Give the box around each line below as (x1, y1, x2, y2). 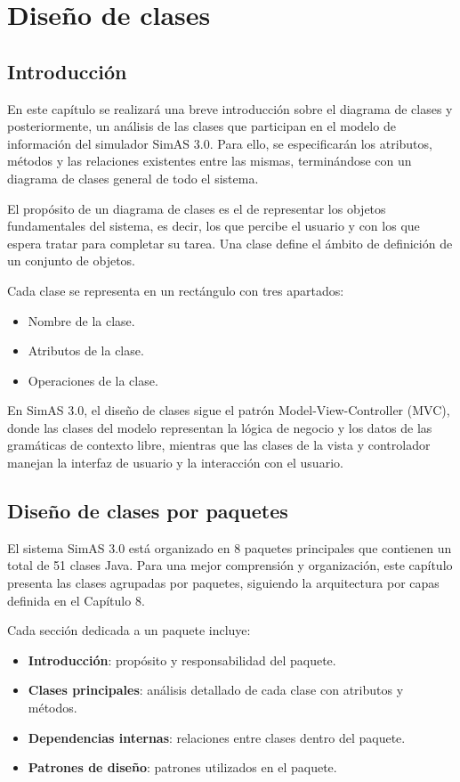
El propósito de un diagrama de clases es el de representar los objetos (7, 199, 386, 217)
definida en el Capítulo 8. (7, 591, 145, 609)
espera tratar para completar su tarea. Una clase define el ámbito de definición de (7, 233, 453, 252)
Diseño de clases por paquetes (7, 497, 288, 525)
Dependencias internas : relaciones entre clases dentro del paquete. (28, 728, 406, 746)
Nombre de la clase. (28, 311, 135, 330)
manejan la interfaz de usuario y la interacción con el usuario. (7, 453, 343, 472)
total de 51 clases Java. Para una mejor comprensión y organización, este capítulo (7, 556, 453, 574)
